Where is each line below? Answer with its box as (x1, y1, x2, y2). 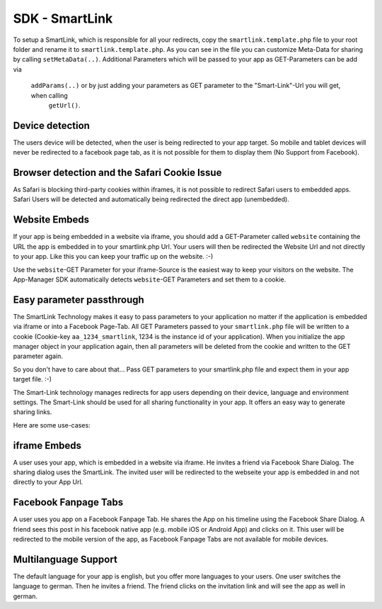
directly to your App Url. (13, 478, 83, 486)
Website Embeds (13, 213, 90, 226)
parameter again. (13, 352, 63, 361)
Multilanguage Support (13, 553, 118, 565)
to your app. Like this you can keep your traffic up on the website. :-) (13, 252, 214, 261)
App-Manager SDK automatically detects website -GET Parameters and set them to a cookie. (13, 275, 286, 284)
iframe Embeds (13, 440, 81, 452)
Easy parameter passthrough (13, 294, 144, 306)
